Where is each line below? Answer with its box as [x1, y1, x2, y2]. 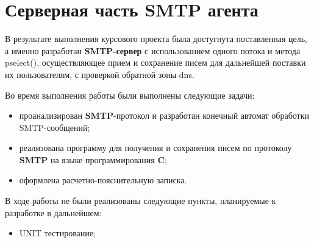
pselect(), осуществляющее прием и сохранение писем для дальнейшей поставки [5, 56, 306, 69]
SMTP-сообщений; [19, 121, 90, 133]
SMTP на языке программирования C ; [19, 153, 167, 166]
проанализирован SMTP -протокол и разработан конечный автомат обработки [19, 109, 310, 122]
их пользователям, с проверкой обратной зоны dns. [5, 68, 194, 80]
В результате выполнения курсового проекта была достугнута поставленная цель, [5, 32, 307, 45]
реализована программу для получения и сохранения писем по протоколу [19, 141, 292, 154]
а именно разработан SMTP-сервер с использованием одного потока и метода [5, 44, 301, 57]
